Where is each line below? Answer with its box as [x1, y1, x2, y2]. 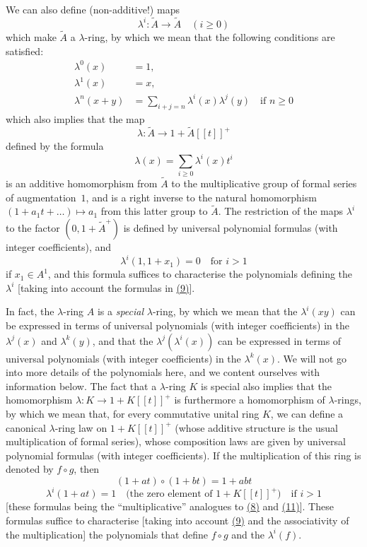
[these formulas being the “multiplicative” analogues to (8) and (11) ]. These [6, 499, 334, 514]
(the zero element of [126, 489, 213, 500]
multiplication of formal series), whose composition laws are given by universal [6, 434, 346, 449]
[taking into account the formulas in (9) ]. [18, 280, 195, 295]
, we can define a [270, 406, 344, 420]
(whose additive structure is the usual [175, 420, 338, 435]
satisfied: [6, 43, 44, 58]
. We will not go [277, 351, 347, 365]
